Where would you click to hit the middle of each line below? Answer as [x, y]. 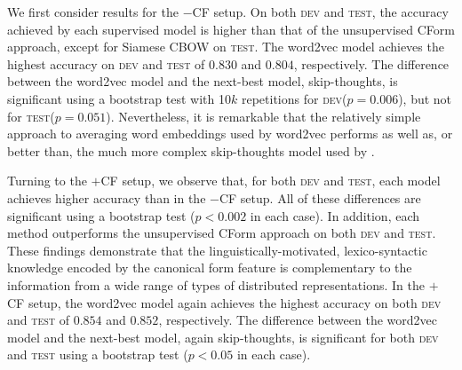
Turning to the [47, 181]
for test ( [31, 116]
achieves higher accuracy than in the [107, 197]
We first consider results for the [93, 12]
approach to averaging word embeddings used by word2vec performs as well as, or [230, 134]
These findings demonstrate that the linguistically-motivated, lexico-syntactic [217, 250]
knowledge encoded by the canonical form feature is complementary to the [210, 268]
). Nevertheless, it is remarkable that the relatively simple [263, 116]
